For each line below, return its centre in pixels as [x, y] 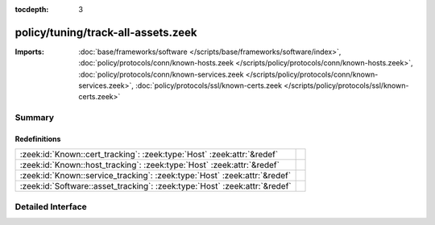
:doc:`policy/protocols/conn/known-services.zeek [161, 74]
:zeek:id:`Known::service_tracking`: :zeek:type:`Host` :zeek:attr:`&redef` [155, 176]
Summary [35, 118]
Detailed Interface [51, 206]
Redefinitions [38, 139]
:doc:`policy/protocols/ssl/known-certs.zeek [209, 85]
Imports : [29, 52]
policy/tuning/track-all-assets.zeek [106, 32]
